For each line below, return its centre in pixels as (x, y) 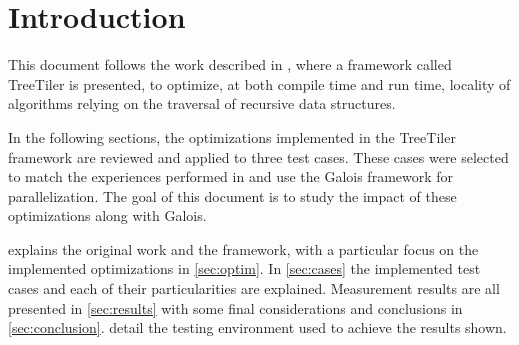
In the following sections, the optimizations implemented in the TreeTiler (232, 136)
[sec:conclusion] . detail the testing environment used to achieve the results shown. (257, 327)
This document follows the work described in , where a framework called (230, 64)
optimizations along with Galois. (107, 215)
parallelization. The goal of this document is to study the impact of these (232, 195)
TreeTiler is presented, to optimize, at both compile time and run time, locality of (259, 83)
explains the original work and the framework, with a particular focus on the (243, 248)
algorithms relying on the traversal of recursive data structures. (202, 103)
